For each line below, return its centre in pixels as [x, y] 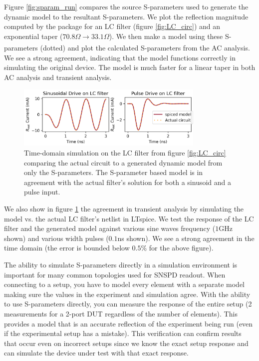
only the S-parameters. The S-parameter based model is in [114, 172]
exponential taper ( [33, 36]
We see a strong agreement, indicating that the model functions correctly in [120, 57]
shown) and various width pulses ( [56, 238]
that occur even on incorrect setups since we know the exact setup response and [126, 343]
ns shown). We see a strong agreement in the [186, 238]
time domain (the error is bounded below [67, 248]
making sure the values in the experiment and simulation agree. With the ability [127, 294]
